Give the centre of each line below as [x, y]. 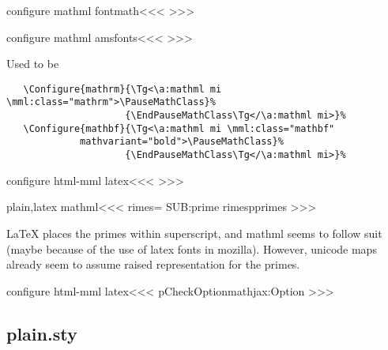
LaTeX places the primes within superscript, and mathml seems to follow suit [194, 233]
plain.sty [42, 333]
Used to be [33, 64]
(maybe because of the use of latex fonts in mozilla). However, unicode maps [192, 248]
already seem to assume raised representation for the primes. [153, 264]
